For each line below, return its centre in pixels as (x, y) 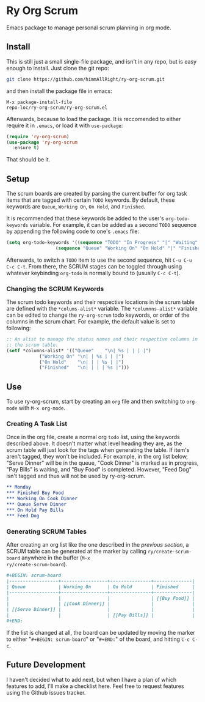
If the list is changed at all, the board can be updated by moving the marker (101, 632)
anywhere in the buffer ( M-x (56, 558)
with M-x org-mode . (42, 408)
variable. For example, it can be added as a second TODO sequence (113, 225)
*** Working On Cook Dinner (42, 499)
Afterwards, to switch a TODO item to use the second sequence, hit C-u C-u (99, 260)
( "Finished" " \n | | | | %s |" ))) (84, 368)
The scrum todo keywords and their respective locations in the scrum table (101, 302)
